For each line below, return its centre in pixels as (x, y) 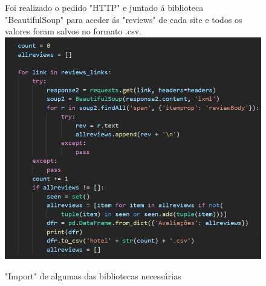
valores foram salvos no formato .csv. (73, 31)
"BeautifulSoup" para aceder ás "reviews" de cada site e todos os (124, 19)
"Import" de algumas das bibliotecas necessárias (93, 276)
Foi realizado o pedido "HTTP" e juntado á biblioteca (104, 7)
